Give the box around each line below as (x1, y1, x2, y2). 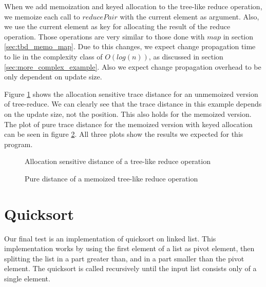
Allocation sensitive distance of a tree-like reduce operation (25, 156, 211, 167)
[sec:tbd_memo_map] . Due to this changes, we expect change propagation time (4, 41, 256, 52)
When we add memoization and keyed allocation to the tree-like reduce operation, (4, 1, 262, 11)
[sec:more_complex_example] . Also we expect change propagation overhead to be (4, 61, 261, 72)
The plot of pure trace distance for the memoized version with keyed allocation (4, 118, 253, 129)
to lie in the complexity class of (4, 51, 103, 61)
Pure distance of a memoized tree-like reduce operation (25, 173, 198, 183)
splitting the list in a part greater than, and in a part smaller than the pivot (4, 253, 244, 263)
